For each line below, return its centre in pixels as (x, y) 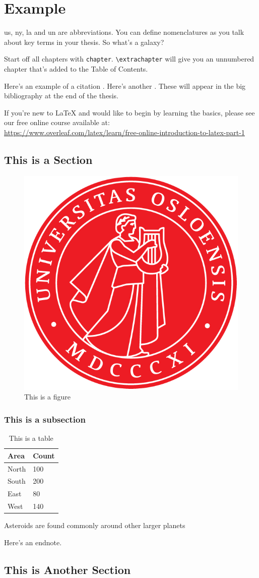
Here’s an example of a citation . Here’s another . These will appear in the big (125, 85)
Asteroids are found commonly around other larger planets (95, 525)
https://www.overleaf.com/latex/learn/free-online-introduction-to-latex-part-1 (124, 132)
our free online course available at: (57, 122)
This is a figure (47, 397)
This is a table (31, 438)
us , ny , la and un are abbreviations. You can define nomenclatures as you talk (124, 32)
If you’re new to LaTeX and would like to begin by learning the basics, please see (129, 112)
